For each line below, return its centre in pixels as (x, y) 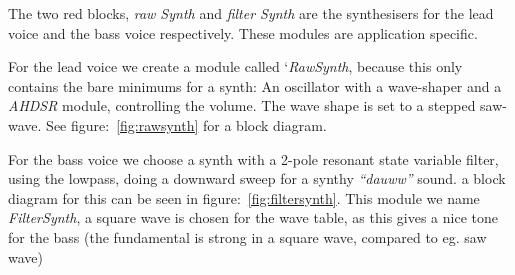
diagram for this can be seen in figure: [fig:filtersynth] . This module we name (244, 197)
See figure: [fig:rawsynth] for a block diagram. (186, 124)
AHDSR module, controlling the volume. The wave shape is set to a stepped (242, 105)
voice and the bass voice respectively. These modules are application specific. (243, 32)
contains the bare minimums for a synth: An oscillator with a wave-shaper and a (255, 85)
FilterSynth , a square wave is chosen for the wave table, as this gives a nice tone (253, 217)
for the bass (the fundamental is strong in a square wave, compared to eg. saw (247, 236)
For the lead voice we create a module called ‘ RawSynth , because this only (235, 66)
